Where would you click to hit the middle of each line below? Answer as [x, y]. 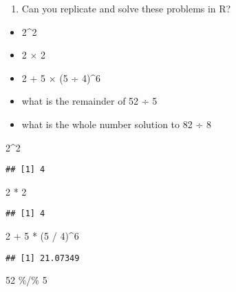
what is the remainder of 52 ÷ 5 [89, 101]
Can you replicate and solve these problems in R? [126, 8]
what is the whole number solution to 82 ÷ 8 [116, 124]
